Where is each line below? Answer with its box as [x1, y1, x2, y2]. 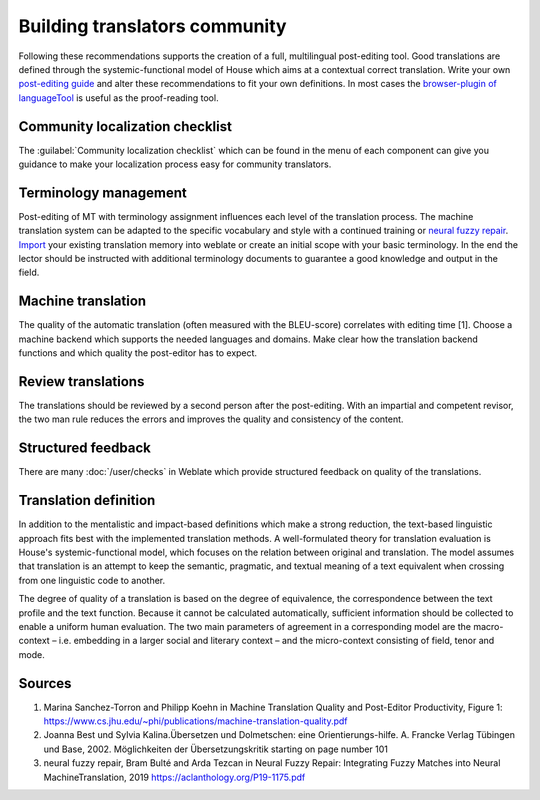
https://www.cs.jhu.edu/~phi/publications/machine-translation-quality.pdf [43, 715, 349, 727]
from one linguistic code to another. [18, 574, 166, 586]
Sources [18, 675, 72, 692]
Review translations [18, 373, 145, 390]
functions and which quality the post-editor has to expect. [18, 347, 258, 359]
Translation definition [18, 492, 156, 509]
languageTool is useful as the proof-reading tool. [18, 91, 219, 104]
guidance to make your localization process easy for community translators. [18, 158, 332, 170]
